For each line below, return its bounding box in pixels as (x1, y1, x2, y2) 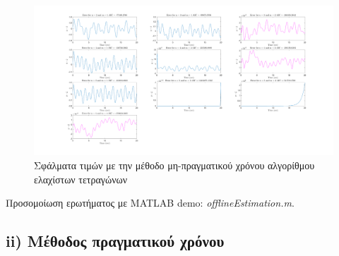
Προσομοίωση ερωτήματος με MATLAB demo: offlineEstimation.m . (6, 195, 295, 210)
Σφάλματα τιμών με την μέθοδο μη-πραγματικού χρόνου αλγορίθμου (34, 158, 315, 172)
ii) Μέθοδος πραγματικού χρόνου (6, 230, 225, 252)
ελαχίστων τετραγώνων (34, 171, 128, 186)
